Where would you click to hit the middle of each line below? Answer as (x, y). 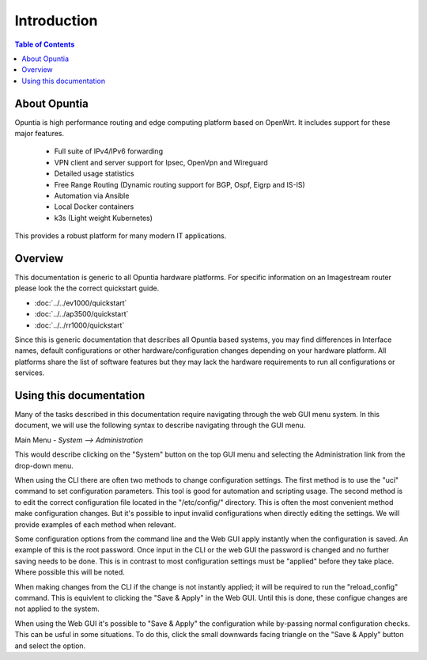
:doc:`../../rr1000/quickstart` (79, 325)
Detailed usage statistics (94, 173)
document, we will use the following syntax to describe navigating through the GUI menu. (160, 425)
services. (30, 373)
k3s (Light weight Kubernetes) (104, 218)
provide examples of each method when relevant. (95, 524)
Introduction (56, 21)
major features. (40, 134)
